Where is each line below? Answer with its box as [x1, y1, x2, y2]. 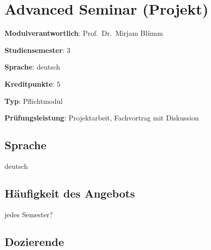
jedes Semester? [5, 209, 53, 219]
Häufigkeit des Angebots [5, 185, 135, 201]
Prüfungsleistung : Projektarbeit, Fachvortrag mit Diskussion [5, 112, 199, 123]
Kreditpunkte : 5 [5, 78, 60, 89]
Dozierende [5, 233, 64, 249]
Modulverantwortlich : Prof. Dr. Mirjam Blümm [5, 28, 163, 38]
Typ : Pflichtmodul [5, 95, 63, 106]
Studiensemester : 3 [5, 44, 71, 55]
